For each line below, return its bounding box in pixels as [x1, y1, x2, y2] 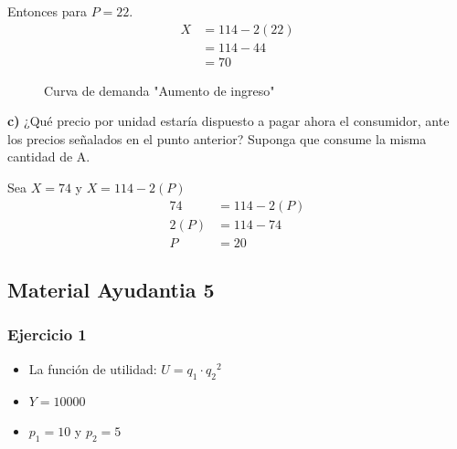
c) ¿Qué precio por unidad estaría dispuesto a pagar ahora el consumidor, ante [7, 111, 450, 131]
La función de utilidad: [28, 359, 157, 378]
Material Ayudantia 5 [7, 276, 215, 304]
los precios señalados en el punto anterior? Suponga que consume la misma [7, 129, 427, 148]
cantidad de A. [7, 147, 90, 166]
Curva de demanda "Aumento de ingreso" [44, 80, 275, 99]
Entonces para [7, 2, 88, 20]
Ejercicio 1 [7, 323, 87, 346]
